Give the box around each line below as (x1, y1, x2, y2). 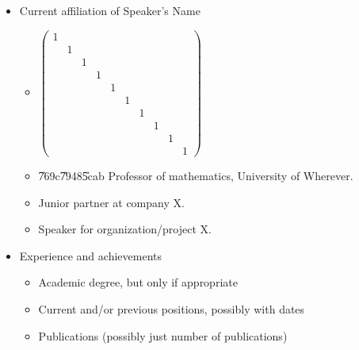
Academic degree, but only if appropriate (38, 274, 238, 290)
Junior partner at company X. (38, 194, 185, 210)
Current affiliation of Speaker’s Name (19, 2, 201, 18)
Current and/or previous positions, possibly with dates (38, 300, 305, 317)
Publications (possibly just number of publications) (38, 327, 288, 344)
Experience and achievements (19, 247, 162, 263)
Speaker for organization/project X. (38, 221, 212, 237)
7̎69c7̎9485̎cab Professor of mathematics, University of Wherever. (38, 167, 353, 183)
